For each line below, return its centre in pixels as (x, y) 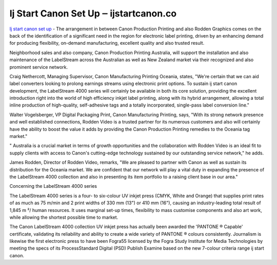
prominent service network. (39, 67)
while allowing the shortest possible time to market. (64, 217)
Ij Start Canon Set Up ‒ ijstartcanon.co (93, 13)
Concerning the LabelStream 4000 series (53, 186)
